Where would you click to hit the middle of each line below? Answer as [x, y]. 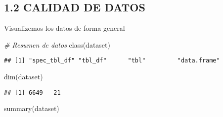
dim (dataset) [23, 77]
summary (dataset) [32, 108]
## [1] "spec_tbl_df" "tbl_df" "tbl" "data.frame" [112, 61]
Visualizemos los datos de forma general [65, 28]
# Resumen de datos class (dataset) [57, 44]
